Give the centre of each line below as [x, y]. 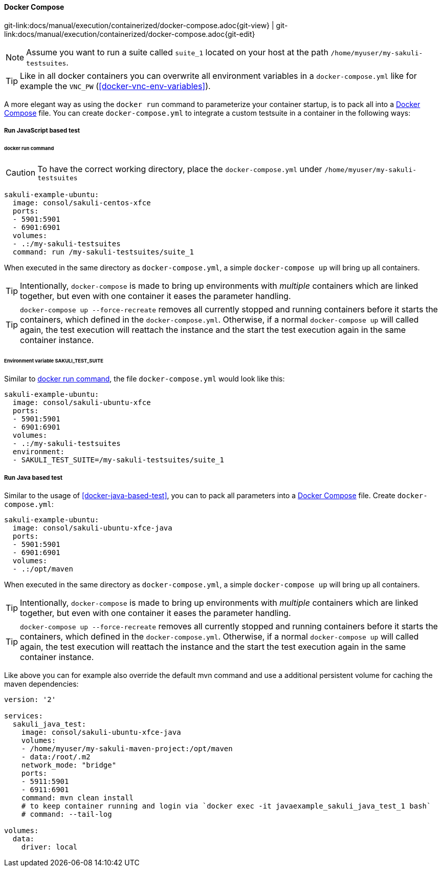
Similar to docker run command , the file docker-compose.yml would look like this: [145, 379]
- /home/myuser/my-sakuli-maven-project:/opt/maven [127, 749]
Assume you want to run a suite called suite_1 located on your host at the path [177, 52]
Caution [21, 173]
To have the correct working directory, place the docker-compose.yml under [180, 169]
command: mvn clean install [77, 798]
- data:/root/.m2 [56, 757]
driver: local [49, 847]
